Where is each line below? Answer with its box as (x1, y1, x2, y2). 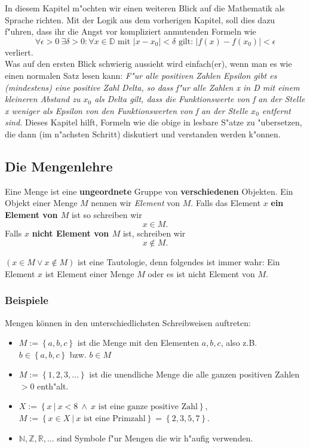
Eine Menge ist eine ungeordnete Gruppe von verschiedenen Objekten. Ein (5, 185, 293, 197)
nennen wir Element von (91, 197, 180, 209)
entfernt (262, 104, 291, 116)
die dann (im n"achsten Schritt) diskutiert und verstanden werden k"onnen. (5, 127, 281, 140)
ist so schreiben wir (72, 208, 142, 220)
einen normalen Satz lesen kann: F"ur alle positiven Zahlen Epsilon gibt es (5, 69, 277, 81)
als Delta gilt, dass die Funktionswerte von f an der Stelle (94, 93, 305, 105)
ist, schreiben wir (122, 226, 186, 239)
